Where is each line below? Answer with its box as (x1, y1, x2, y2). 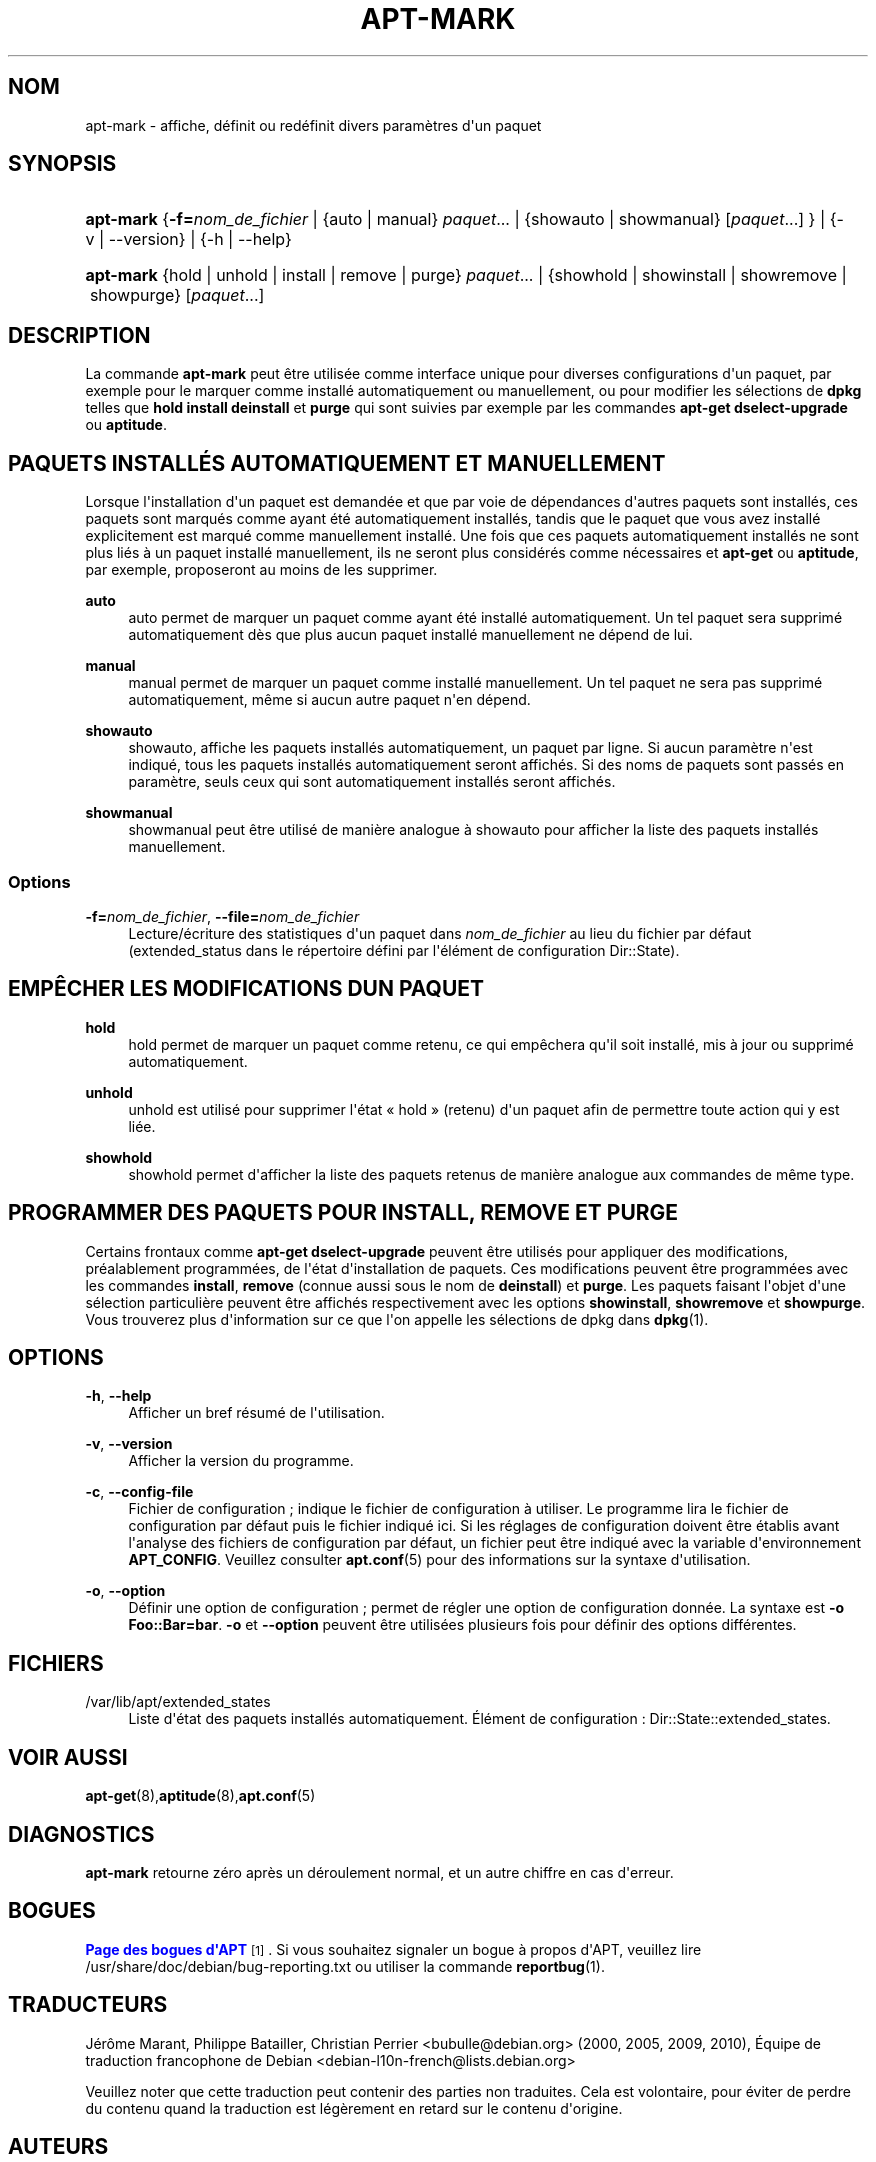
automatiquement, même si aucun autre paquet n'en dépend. (128, 691, 531, 709)
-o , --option (85, 1582, 166, 1600)
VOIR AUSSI (8, 1744, 128, 1770)
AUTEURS (8, 2134, 109, 2160)
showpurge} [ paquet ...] (89, 285, 265, 306)
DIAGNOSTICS (8, 1821, 155, 1847)
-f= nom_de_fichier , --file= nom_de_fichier (85, 907, 360, 925)
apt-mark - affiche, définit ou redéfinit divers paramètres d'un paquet (85, 116, 542, 134)
